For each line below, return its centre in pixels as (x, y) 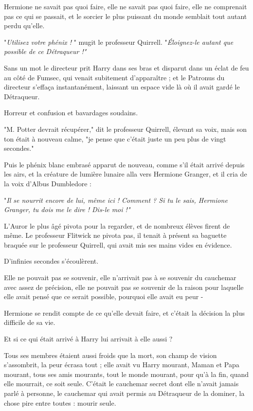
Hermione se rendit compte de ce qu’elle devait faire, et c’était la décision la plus (124, 313)
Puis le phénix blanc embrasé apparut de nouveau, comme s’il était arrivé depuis (124, 164)
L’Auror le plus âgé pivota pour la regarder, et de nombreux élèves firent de (117, 225)
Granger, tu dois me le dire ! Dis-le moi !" (67, 209)
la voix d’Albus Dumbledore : (48, 183)
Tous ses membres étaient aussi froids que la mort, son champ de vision (110, 355)
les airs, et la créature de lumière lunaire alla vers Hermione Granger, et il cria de (126, 174)
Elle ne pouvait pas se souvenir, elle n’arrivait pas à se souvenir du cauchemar (120, 277)
